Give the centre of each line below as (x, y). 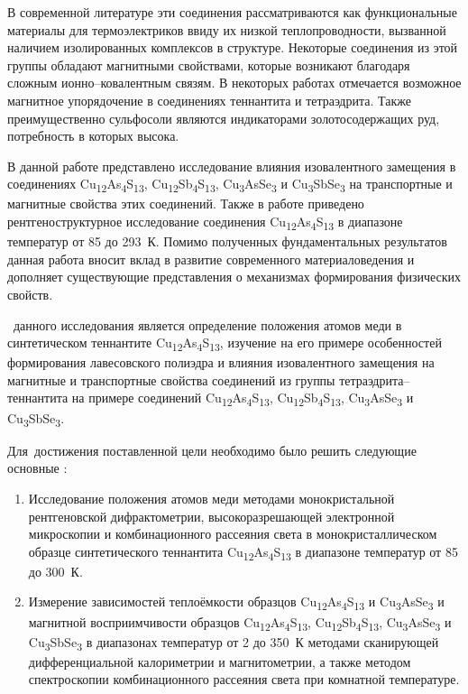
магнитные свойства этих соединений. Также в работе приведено (186, 204)
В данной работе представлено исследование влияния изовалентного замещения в (232, 166)
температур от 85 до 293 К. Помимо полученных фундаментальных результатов (227, 241)
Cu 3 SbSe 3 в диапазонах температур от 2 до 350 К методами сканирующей (234, 643)
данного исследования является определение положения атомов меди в (207, 324)
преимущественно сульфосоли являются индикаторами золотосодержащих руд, (224, 118)
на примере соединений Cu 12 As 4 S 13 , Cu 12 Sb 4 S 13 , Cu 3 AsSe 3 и (243, 399)
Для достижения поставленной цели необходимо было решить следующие (212, 450)
